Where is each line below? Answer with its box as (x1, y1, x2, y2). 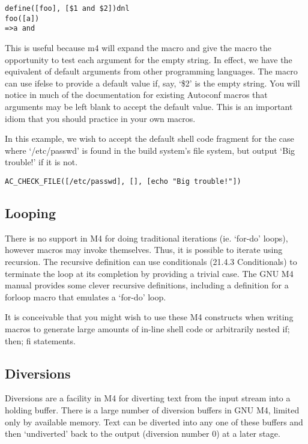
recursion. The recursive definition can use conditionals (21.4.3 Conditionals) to (5, 255, 297, 267)
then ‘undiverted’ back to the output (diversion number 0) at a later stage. (5, 427, 280, 440)
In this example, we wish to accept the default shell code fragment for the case (5, 132, 294, 145)
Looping (5, 203, 56, 222)
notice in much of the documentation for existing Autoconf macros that (5, 88, 268, 101)
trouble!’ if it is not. (5, 156, 78, 168)
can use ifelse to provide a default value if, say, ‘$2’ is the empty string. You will (5, 76, 300, 89)
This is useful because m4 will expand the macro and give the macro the (5, 41, 272, 53)
